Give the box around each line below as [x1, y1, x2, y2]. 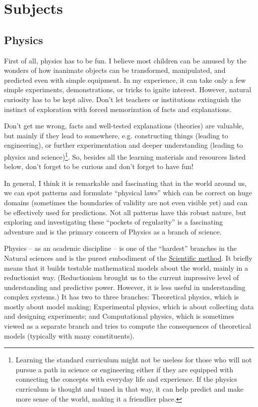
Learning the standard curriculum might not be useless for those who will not [15, 354, 252, 365]
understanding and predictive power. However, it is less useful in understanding [4, 282, 246, 292]
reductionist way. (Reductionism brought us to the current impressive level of [4, 272, 239, 283]
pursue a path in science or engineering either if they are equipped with [15, 364, 234, 374]
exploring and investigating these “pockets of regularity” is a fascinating [4, 217, 223, 227]
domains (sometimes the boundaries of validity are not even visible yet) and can [4, 197, 248, 207]
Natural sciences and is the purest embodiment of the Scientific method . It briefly [4, 252, 253, 263]
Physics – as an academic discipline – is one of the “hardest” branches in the [4, 243, 237, 253]
